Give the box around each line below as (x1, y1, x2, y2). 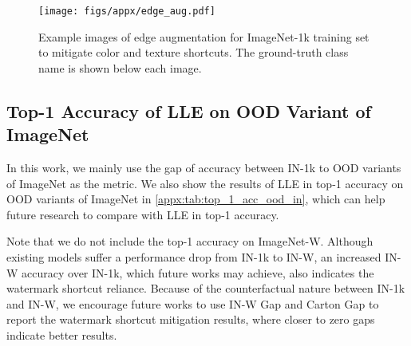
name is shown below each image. (38, 59, 202, 76)
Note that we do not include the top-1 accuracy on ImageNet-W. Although (6, 233, 373, 250)
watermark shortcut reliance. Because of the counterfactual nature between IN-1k (6, 280, 405, 297)
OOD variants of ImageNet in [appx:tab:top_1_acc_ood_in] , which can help (6, 191, 385, 207)
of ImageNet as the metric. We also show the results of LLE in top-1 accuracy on (6, 175, 404, 191)
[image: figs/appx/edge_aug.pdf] (38, 6, 215, 17)
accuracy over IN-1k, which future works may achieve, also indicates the (22, 264, 374, 281)
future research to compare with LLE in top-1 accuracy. (6, 206, 279, 222)
